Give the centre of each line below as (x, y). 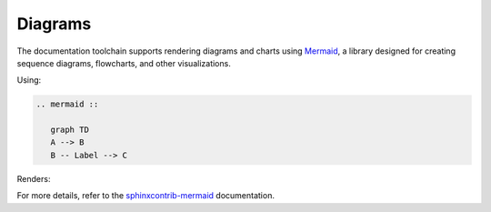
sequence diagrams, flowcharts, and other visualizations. (124, 63)
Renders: (34, 178)
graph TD (70, 130)
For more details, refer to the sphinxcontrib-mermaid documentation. (145, 196)
